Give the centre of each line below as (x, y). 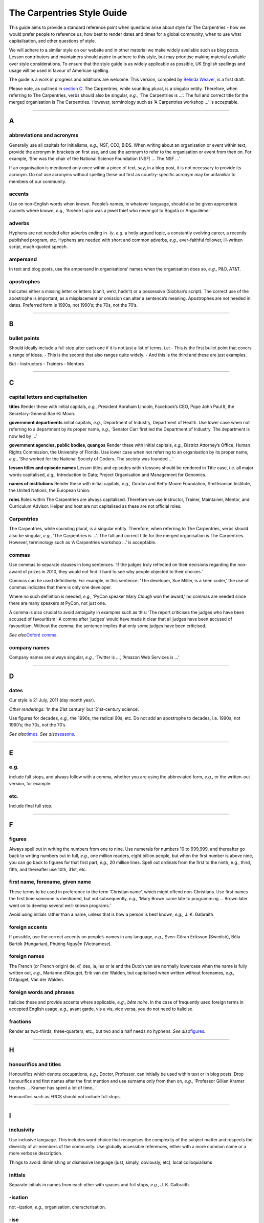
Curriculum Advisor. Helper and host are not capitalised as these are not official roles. (95, 506)
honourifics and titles (35, 1064)
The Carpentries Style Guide (68, 13)
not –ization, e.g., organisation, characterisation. (57, 1207)
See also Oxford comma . (33, 635)
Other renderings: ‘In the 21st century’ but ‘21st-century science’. (74, 709)
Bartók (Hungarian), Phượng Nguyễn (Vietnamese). (60, 944)
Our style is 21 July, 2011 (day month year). (52, 700)
